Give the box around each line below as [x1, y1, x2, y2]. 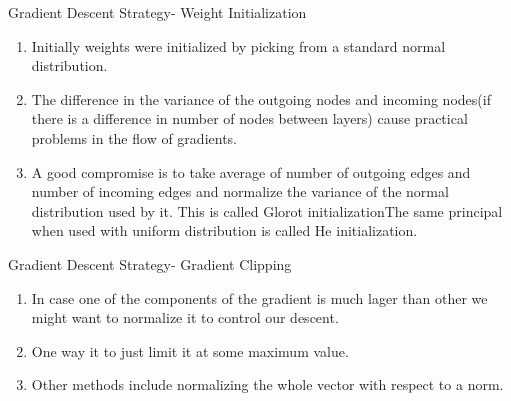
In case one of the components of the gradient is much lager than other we [31, 287, 488, 308]
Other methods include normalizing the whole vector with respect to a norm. [31, 374, 504, 395]
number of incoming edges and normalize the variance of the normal [31, 181, 449, 202]
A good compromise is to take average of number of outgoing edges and [31, 161, 471, 182]
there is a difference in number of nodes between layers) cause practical [31, 108, 468, 129]
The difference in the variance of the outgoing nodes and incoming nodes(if [31, 88, 491, 109]
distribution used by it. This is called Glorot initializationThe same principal [31, 200, 503, 221]
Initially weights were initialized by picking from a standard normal [31, 35, 446, 56]
